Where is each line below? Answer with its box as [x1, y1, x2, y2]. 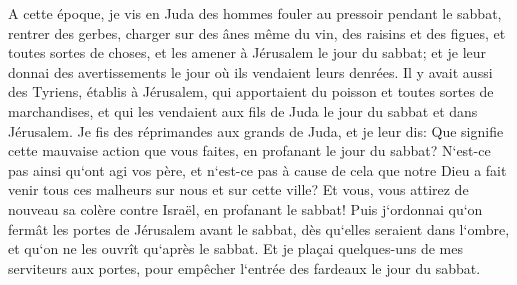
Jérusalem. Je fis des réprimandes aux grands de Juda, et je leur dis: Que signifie [8, 120, 504, 141]
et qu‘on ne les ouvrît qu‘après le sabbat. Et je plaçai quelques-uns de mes [8, 238, 463, 259]
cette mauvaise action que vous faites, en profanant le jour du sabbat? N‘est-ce [8, 140, 491, 161]
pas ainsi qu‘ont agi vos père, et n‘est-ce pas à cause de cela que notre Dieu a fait [8, 159, 507, 180]
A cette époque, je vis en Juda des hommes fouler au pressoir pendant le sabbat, [8, 3, 502, 23]
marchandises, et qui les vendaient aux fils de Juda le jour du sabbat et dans [8, 100, 478, 121]
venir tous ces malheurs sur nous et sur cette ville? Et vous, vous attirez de [8, 179, 469, 200]
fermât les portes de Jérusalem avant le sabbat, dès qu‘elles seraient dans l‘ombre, [8, 218, 510, 239]
